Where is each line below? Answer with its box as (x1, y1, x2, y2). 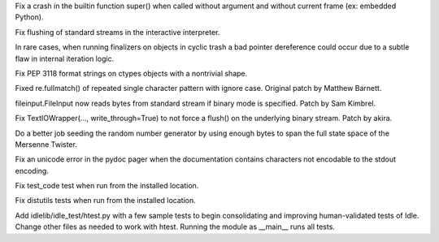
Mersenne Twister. (15, 139, 77, 149)
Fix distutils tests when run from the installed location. (15, 196, 197, 205)
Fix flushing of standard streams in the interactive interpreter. (15, 27, 220, 37)
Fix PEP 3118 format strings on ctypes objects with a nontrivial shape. (15, 68, 248, 78)
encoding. (15, 166, 49, 175)
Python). (15, 12, 44, 22)
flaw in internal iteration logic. (15, 54, 115, 63)
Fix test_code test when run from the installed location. (15, 181, 199, 191)
